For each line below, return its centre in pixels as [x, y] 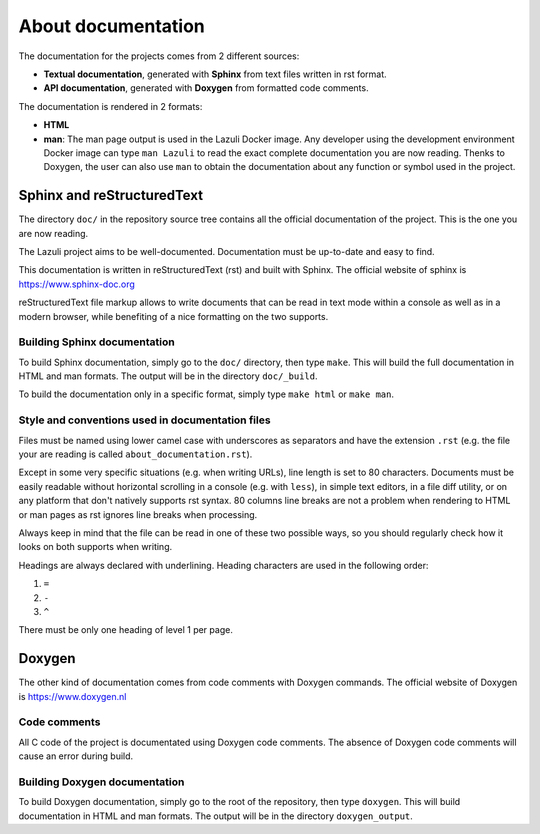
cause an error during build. [76, 756]
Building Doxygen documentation [101, 782]
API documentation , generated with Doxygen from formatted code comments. [206, 88]
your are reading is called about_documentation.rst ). [135, 454]
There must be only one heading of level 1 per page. [126, 630]
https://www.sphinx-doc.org [76, 284]
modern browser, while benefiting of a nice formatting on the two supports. [173, 316]
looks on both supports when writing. [95, 547]
